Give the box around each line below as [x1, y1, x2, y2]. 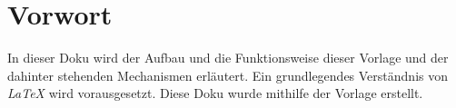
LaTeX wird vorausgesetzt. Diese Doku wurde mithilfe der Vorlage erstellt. [7, 83, 423, 103]
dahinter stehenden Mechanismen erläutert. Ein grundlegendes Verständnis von [7, 65, 448, 84]
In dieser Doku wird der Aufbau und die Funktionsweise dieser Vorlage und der [7, 48, 449, 67]
